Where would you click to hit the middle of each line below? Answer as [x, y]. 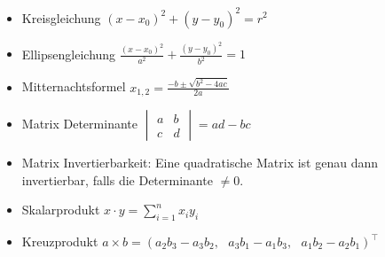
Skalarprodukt [61, 210]
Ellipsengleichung [69, 54]
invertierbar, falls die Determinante [117, 179]
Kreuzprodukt [60, 241]
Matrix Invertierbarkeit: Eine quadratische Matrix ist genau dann [200, 163]
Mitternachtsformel [74, 86]
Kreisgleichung [61, 17]
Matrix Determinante [79, 124]
